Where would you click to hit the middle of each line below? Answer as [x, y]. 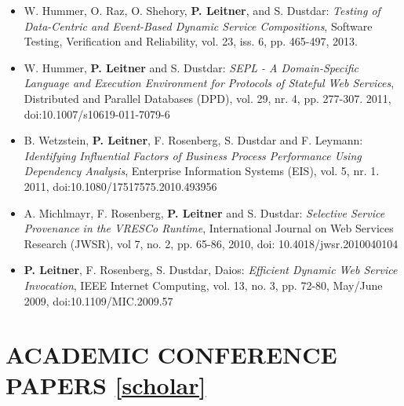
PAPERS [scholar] [106, 385]
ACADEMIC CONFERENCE [171, 355]
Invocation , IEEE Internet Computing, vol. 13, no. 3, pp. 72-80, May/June [203, 285]
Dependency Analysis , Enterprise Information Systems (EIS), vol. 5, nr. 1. [202, 171]
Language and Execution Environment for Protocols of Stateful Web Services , [209, 83]
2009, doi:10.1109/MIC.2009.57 [98, 300]
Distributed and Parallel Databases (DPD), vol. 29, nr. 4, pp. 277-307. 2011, [207, 98]
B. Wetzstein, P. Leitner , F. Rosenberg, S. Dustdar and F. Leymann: [193, 140]
